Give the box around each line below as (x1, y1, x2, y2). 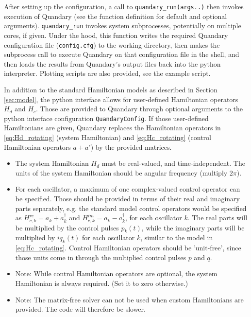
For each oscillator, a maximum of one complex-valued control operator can (15, 184, 240, 194)
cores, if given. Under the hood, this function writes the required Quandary (4, 30, 228, 40)
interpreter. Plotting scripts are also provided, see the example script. (4, 68, 211, 78)
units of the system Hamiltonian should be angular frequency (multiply (15, 167, 228, 177)
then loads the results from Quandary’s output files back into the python (4, 58, 221, 69)
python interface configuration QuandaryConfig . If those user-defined (4, 113, 209, 123)
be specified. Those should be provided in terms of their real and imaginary (15, 193, 240, 203)
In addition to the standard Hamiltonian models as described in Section (4, 84, 218, 94)
